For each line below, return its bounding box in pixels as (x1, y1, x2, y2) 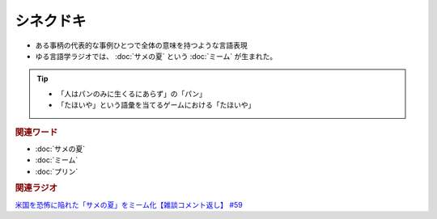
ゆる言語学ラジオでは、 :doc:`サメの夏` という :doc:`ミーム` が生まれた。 (35, 51, 278, 61)
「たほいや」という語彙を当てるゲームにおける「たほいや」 (57, 100, 256, 110)
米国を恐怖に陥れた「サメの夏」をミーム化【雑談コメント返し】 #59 (15, 200, 243, 209)
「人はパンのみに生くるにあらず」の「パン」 (57, 89, 206, 99)
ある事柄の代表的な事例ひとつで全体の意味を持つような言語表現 (35, 40, 248, 50)
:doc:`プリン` (35, 166, 78, 176)
